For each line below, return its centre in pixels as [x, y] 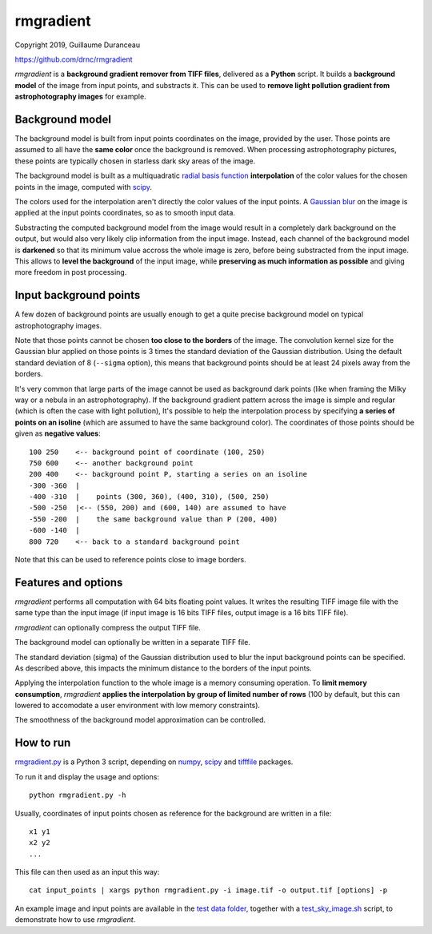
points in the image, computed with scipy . [83, 187]
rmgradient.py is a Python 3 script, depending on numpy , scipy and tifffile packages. [154, 762]
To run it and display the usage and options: [87, 776]
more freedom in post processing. [71, 272]
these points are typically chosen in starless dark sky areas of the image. [135, 161]
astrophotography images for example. [81, 97]
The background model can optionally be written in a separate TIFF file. [133, 642]
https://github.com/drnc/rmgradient [74, 59]
